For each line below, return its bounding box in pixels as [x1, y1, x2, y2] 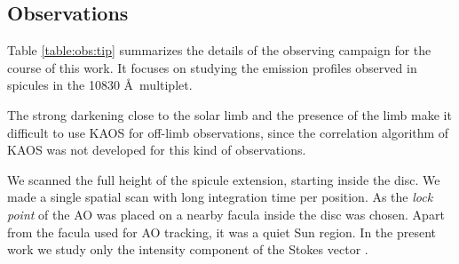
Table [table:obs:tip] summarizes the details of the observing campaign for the [7, 41, 431, 60]
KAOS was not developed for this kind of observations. [7, 140, 306, 159]
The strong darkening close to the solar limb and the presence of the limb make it [7, 105, 452, 124]
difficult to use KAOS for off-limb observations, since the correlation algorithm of [7, 123, 449, 141]
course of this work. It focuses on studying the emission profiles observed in [7, 58, 417, 76]
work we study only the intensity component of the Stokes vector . [7, 240, 368, 259]
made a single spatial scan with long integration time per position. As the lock [7, 188, 433, 206]
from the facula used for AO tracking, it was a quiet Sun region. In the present [7, 222, 437, 241]
